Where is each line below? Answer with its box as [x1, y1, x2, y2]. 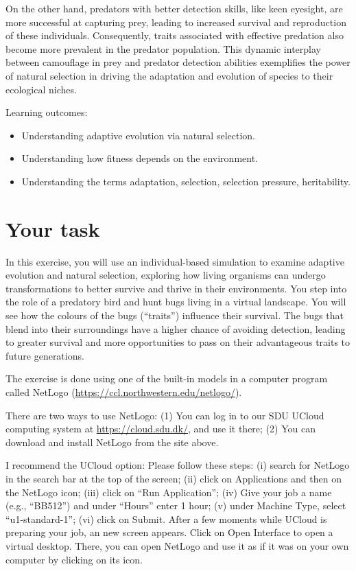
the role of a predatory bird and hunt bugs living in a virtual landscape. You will [5, 294, 346, 309]
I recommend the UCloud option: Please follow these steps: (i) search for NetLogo [5, 458, 350, 472]
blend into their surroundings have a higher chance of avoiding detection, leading [5, 321, 346, 336]
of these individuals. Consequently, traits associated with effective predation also [5, 28, 344, 43]
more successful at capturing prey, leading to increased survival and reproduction [5, 14, 346, 29]
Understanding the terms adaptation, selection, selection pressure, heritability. [21, 174, 351, 188]
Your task [5, 214, 100, 242]
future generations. [5, 348, 84, 362]
